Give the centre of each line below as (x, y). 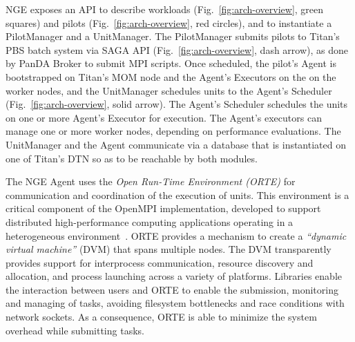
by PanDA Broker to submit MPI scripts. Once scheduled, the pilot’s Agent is (171, 63)
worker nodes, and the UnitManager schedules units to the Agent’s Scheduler (169, 90)
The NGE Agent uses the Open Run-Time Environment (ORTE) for (151, 181)
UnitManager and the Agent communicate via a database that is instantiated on (176, 144)
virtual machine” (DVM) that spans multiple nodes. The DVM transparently (169, 249)
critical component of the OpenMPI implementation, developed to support (163, 208)
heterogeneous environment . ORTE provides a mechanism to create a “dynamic (176, 235)
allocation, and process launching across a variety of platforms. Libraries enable (174, 276)
